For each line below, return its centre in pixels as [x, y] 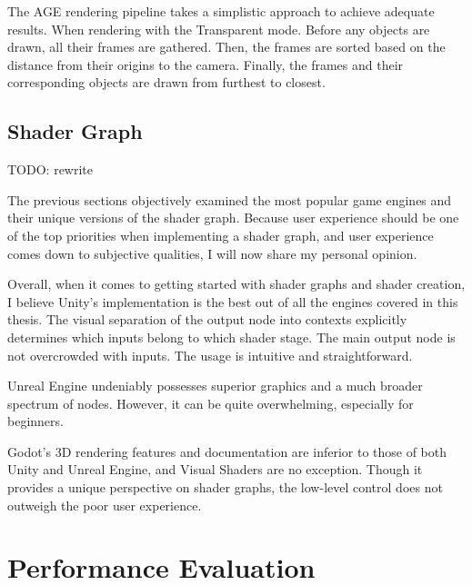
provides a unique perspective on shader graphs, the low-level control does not [225, 487]
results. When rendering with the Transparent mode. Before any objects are [219, 29]
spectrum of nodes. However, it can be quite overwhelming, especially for [211, 403]
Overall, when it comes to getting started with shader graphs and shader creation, [236, 284]
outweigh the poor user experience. [105, 505]
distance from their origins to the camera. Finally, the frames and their [206, 64]
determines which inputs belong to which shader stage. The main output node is [231, 337]
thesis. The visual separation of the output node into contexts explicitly [207, 319]
